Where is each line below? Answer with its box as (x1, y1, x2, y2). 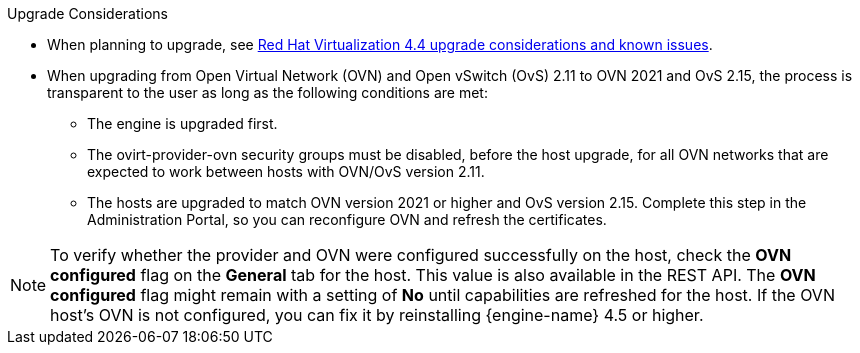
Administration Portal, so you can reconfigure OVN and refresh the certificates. (87, 211, 607, 228)
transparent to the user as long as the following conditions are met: (47, 84, 488, 101)
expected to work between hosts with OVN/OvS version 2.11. (87, 163, 485, 180)
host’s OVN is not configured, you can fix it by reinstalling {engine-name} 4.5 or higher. (50, 305, 704, 325)
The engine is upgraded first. (87, 115, 278, 132)
